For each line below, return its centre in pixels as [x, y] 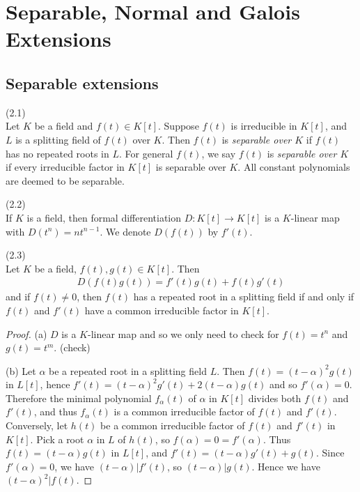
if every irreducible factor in [65, 167]
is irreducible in [264, 126]
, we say [219, 153]
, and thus [55, 412]
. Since [330, 453]
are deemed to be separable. [65, 180]
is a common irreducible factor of [184, 412]
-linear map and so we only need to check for [183, 333]
